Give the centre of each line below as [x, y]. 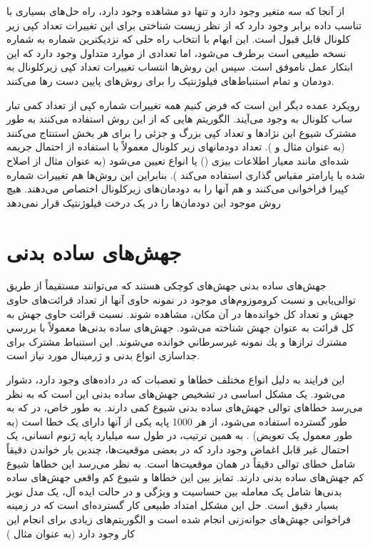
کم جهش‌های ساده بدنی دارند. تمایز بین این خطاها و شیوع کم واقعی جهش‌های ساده [185, 477]
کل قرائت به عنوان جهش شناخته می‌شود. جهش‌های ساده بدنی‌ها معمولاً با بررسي [180, 328]
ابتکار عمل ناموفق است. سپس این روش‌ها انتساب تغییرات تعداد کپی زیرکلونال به [180, 67]
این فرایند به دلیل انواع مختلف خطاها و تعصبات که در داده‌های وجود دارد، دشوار [176, 379]
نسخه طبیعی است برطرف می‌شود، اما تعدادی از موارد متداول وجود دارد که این [176, 52]
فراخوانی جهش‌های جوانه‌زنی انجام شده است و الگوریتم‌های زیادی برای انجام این [179, 519]
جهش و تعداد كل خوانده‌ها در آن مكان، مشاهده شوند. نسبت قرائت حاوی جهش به [180, 313]
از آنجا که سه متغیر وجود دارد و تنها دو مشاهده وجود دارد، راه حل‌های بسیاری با [176, 11]
